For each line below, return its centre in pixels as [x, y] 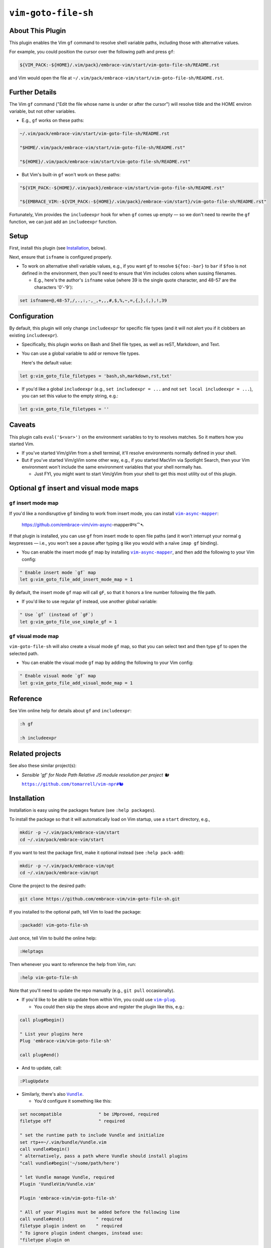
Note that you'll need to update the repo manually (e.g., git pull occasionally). [92, 990]
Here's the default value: [47, 362]
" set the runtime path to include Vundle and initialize [92, 1135]
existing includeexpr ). [34, 335]
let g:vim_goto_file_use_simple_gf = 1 [68, 622]
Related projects [35, 754]
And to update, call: [42, 1068]
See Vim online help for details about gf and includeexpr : [70, 711]
